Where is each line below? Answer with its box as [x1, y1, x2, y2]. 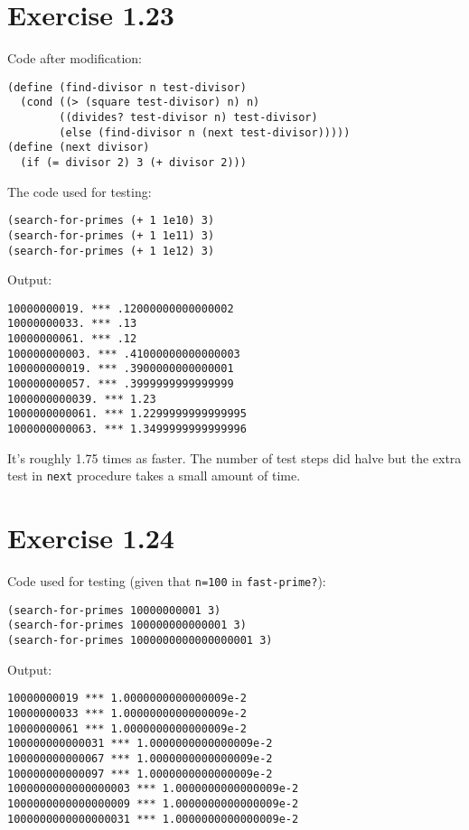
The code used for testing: [7, 182, 152, 201]
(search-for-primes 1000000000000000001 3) [7, 634, 273, 648]
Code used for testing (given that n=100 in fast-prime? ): [7, 572, 326, 591]
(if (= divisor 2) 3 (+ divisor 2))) [20, 156, 247, 169]
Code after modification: [7, 49, 143, 68]
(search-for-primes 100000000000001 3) [7, 619, 247, 632]
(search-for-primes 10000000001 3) [7, 603, 221, 617]
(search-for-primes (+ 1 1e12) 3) [7, 244, 215, 257]
